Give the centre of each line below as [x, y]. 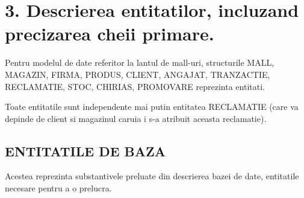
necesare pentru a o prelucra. [58, 188]
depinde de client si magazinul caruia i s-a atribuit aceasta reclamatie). [136, 118]
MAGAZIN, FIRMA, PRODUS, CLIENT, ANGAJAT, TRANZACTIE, [138, 74]
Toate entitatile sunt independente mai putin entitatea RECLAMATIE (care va [152, 107]
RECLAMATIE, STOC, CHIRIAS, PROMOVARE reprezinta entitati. [135, 86]
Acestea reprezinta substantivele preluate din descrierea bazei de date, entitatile [152, 176]
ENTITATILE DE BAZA [85, 151]
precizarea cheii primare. [110, 34]
